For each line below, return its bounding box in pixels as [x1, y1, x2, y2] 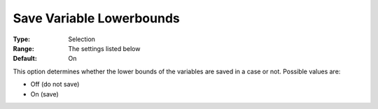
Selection [68, 35, 96, 43]
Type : [13, 35, 31, 43]
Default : [13, 54, 38, 63]
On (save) [30, 89, 59, 98]
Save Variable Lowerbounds [13, 10, 180, 26]
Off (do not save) [30, 80, 80, 89]
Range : [13, 44, 34, 52]
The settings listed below [68, 44, 141, 52]
